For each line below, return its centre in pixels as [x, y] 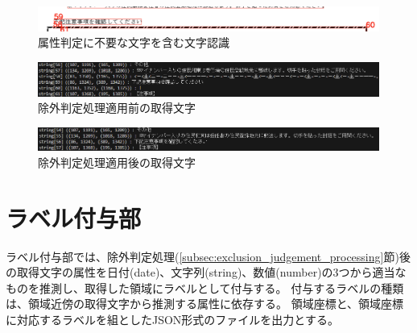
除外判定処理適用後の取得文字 [117, 162]
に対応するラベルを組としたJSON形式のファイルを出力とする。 [172, 320]
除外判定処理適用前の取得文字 [117, 108]
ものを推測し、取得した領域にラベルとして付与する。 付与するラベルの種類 [205, 287]
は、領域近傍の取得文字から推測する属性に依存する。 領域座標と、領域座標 [205, 304]
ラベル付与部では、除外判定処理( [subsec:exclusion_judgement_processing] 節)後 [208, 256]
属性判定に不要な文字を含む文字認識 [134, 42]
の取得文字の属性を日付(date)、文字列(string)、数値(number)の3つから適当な [206, 272]
